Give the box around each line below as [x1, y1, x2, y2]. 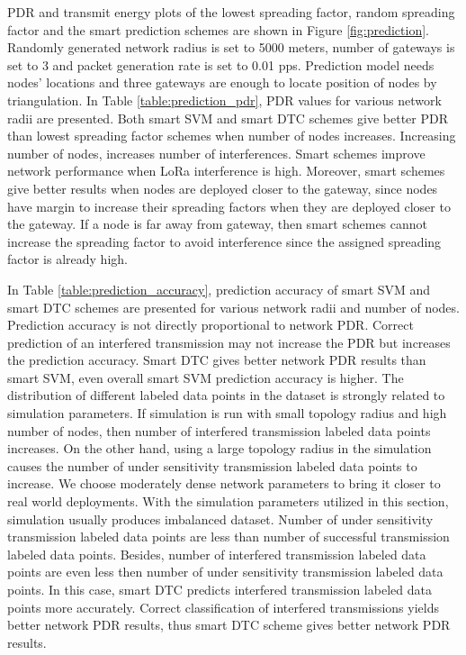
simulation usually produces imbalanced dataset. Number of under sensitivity [7, 509, 434, 528]
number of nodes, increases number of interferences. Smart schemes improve [7, 143, 426, 162]
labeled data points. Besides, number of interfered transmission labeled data [7, 544, 426, 563]
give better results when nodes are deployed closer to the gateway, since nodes [7, 178, 438, 197]
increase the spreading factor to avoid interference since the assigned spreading [7, 232, 442, 250]
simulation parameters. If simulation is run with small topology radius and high [7, 404, 447, 423]
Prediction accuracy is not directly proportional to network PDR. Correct [7, 315, 414, 334]
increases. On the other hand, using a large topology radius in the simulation [7, 439, 432, 458]
